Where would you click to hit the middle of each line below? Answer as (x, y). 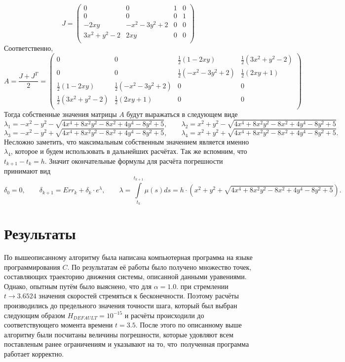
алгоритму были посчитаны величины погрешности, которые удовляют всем (119, 334)
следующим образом (35, 315)
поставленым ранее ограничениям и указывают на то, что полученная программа (127, 344)
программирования (32, 267)
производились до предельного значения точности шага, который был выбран (121, 306)
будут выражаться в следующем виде (182, 114)
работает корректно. (34, 353)
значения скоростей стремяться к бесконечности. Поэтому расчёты (139, 296)
